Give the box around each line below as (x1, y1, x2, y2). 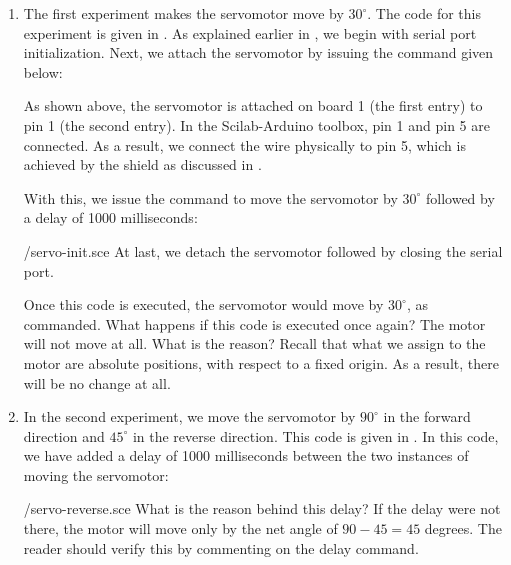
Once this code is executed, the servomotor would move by (23, 294, 384, 315)
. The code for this (367, 3, 481, 23)
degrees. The (424, 518, 502, 539)
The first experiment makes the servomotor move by (23, 3, 344, 23)
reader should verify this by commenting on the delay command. (23, 537, 419, 558)
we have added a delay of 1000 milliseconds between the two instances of (23, 445, 469, 466)
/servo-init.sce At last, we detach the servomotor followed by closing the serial (23, 240, 503, 261)
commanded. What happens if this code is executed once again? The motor (23, 313, 486, 334)
